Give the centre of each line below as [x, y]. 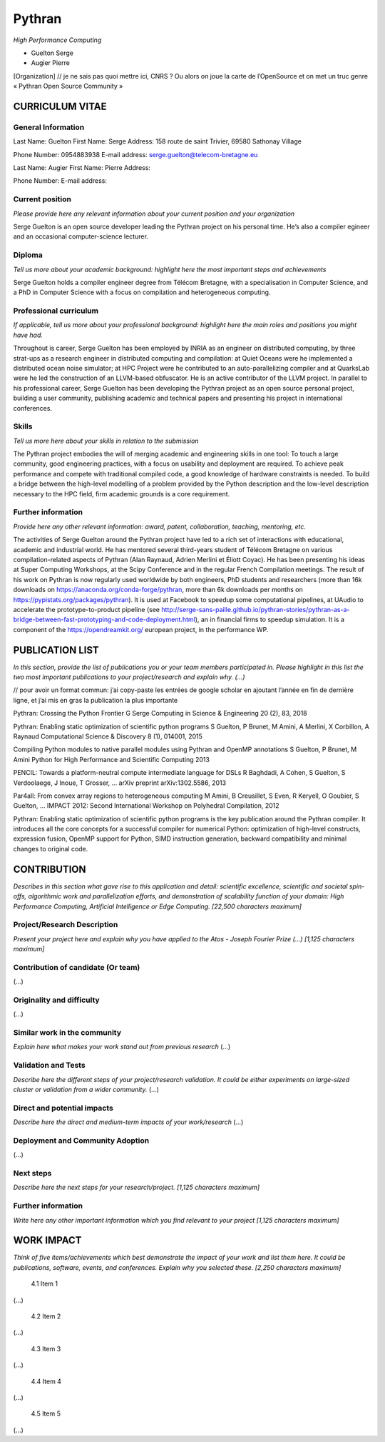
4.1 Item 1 [45, 1284]
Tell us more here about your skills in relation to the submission [106, 441]
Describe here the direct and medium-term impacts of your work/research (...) [128, 1122]
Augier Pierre [51, 63]
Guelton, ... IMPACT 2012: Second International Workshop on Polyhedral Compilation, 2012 [146, 806]
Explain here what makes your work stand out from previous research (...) [122, 1047]
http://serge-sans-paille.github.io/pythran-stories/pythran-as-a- [256, 609]
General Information [49, 127]
